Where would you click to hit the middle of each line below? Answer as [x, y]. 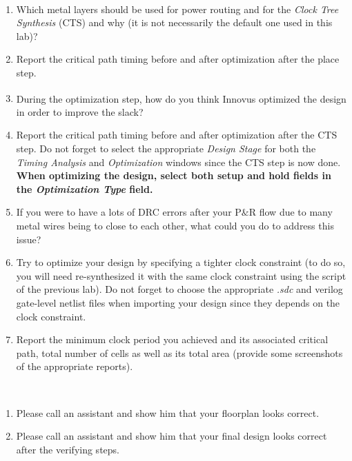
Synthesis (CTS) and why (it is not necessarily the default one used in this [174, 22]
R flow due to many [291, 212]
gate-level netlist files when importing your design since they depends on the [178, 302]
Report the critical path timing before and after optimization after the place [178, 59]
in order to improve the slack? [80, 111]
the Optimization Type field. [85, 188]
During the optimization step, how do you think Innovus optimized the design [181, 98]
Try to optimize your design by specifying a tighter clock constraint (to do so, [181, 262]
